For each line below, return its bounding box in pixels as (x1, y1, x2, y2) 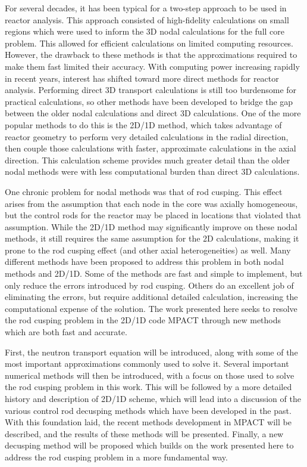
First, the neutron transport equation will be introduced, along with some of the (5, 345, 298, 358)
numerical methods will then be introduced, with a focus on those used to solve (5, 369, 295, 381)
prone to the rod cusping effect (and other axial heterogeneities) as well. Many (5, 243, 291, 256)
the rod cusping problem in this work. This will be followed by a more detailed (5, 381, 292, 393)
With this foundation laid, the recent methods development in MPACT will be (5, 416, 292, 428)
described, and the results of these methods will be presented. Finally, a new (5, 427, 284, 440)
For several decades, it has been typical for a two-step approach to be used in (5, 2, 287, 14)
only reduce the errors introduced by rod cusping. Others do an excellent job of (5, 279, 294, 291)
